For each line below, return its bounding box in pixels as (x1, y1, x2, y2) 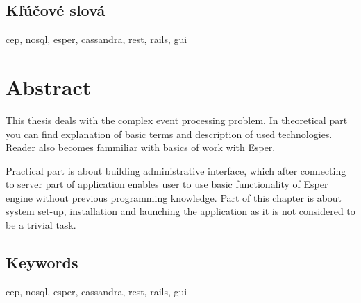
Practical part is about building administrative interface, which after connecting (6, 163, 346, 178)
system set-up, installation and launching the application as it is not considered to (6, 204, 355, 218)
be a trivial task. (6, 218, 76, 232)
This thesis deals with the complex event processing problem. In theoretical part (6, 112, 348, 127)
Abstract (6, 72, 92, 101)
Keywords (6, 252, 78, 273)
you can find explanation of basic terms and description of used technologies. (6, 126, 333, 141)
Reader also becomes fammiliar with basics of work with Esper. (6, 140, 276, 155)
